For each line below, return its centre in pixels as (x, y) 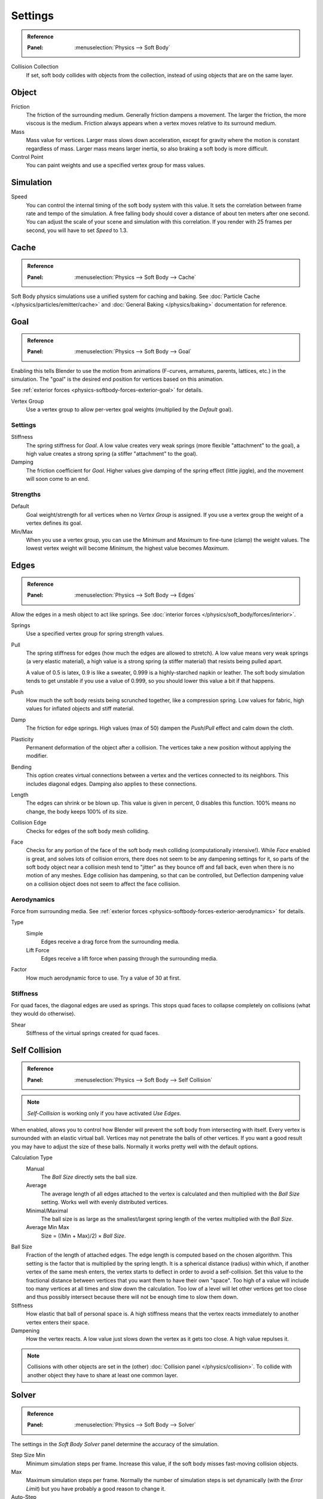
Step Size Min (28, 1455)
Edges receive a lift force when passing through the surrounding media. (129, 958)
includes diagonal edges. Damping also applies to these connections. (112, 784)
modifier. (37, 756)
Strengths (26, 495)
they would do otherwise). (43, 1014)
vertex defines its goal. (54, 523)
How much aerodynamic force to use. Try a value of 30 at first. (103, 978)
